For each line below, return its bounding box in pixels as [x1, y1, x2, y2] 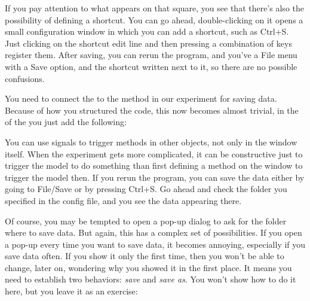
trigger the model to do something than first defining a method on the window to [5, 159, 303, 172]
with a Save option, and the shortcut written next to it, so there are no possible [5, 60, 297, 72]
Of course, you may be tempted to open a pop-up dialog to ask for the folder [5, 214, 287, 227]
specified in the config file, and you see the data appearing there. [5, 194, 242, 206]
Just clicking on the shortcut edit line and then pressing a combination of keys [5, 37, 292, 49]
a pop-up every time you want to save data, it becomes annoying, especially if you [5, 238, 306, 250]
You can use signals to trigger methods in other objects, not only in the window [5, 135, 297, 148]
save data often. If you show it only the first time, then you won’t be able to [5, 250, 284, 262]
